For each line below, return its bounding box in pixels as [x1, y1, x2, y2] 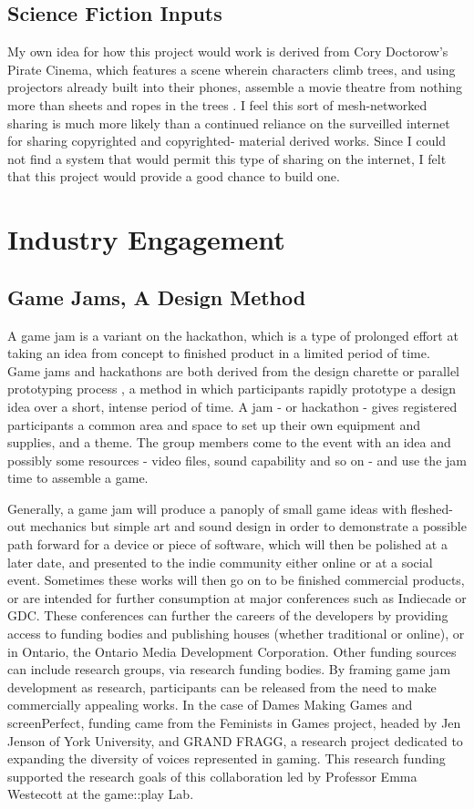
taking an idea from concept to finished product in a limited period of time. [7, 343, 430, 363]
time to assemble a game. [7, 468, 149, 487]
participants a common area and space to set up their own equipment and [7, 415, 420, 434]
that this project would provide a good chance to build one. [7, 167, 340, 186]
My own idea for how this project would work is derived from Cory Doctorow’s [7, 42, 448, 61]
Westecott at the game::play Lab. [7, 784, 194, 804]
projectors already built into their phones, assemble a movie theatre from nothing [7, 77, 463, 97]
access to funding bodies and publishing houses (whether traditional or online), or [7, 624, 465, 643]
